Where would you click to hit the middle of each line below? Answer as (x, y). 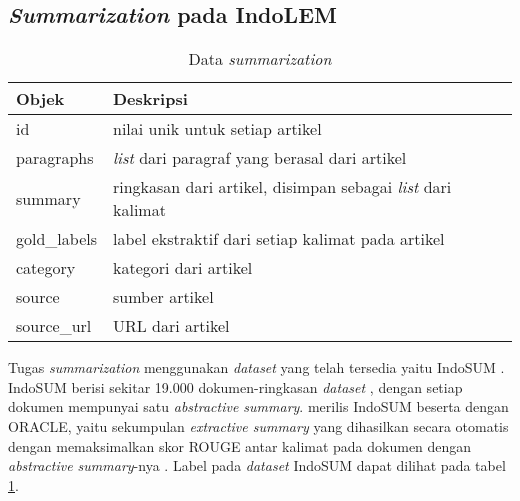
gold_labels (56, 239)
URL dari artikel (171, 326)
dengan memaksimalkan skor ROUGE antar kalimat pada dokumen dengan (240, 445)
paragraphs (55, 158)
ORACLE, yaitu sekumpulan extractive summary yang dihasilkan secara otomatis (258, 425)
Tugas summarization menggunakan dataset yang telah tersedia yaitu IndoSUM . (256, 367)
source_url (54, 326)
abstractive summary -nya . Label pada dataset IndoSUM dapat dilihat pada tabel (257, 465)
